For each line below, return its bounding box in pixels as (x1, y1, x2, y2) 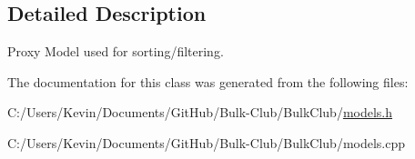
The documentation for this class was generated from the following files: (7, 72, 409, 91)
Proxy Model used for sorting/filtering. (7, 42, 224, 61)
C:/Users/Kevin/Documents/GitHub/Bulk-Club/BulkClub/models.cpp (7, 133, 406, 152)
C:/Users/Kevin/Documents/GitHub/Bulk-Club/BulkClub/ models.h (7, 103, 393, 122)
